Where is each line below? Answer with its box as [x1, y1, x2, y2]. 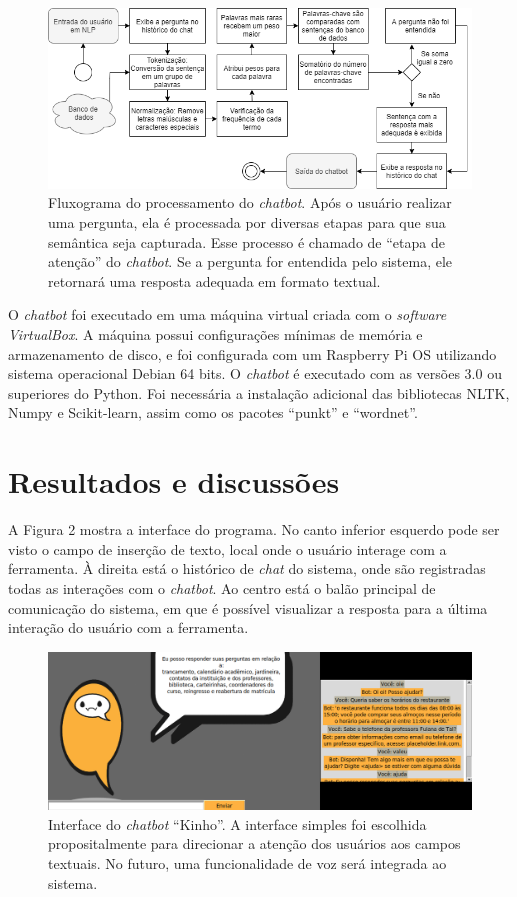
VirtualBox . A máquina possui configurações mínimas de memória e [8, 324, 423, 345]
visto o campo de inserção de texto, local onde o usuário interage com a [8, 538, 447, 559]
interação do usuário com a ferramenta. [8, 617, 249, 638]
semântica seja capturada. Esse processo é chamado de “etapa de [48, 231, 445, 252]
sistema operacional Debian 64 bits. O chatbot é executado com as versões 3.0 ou [8, 363, 502, 384]
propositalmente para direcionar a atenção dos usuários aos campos [48, 833, 461, 854]
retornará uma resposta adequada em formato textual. [48, 270, 381, 291]
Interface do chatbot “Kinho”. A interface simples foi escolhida [48, 813, 427, 834]
